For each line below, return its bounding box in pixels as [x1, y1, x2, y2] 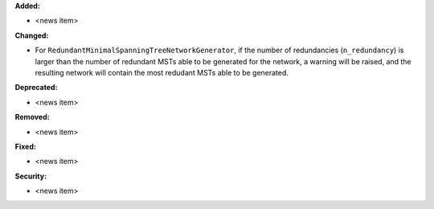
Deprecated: [14, 83, 58, 92]
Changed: [14, 31, 49, 40]
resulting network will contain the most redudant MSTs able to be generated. [35, 68, 289, 77]
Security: [14, 171, 47, 181]
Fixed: [14, 141, 36, 151]
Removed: [14, 113, 50, 122]
